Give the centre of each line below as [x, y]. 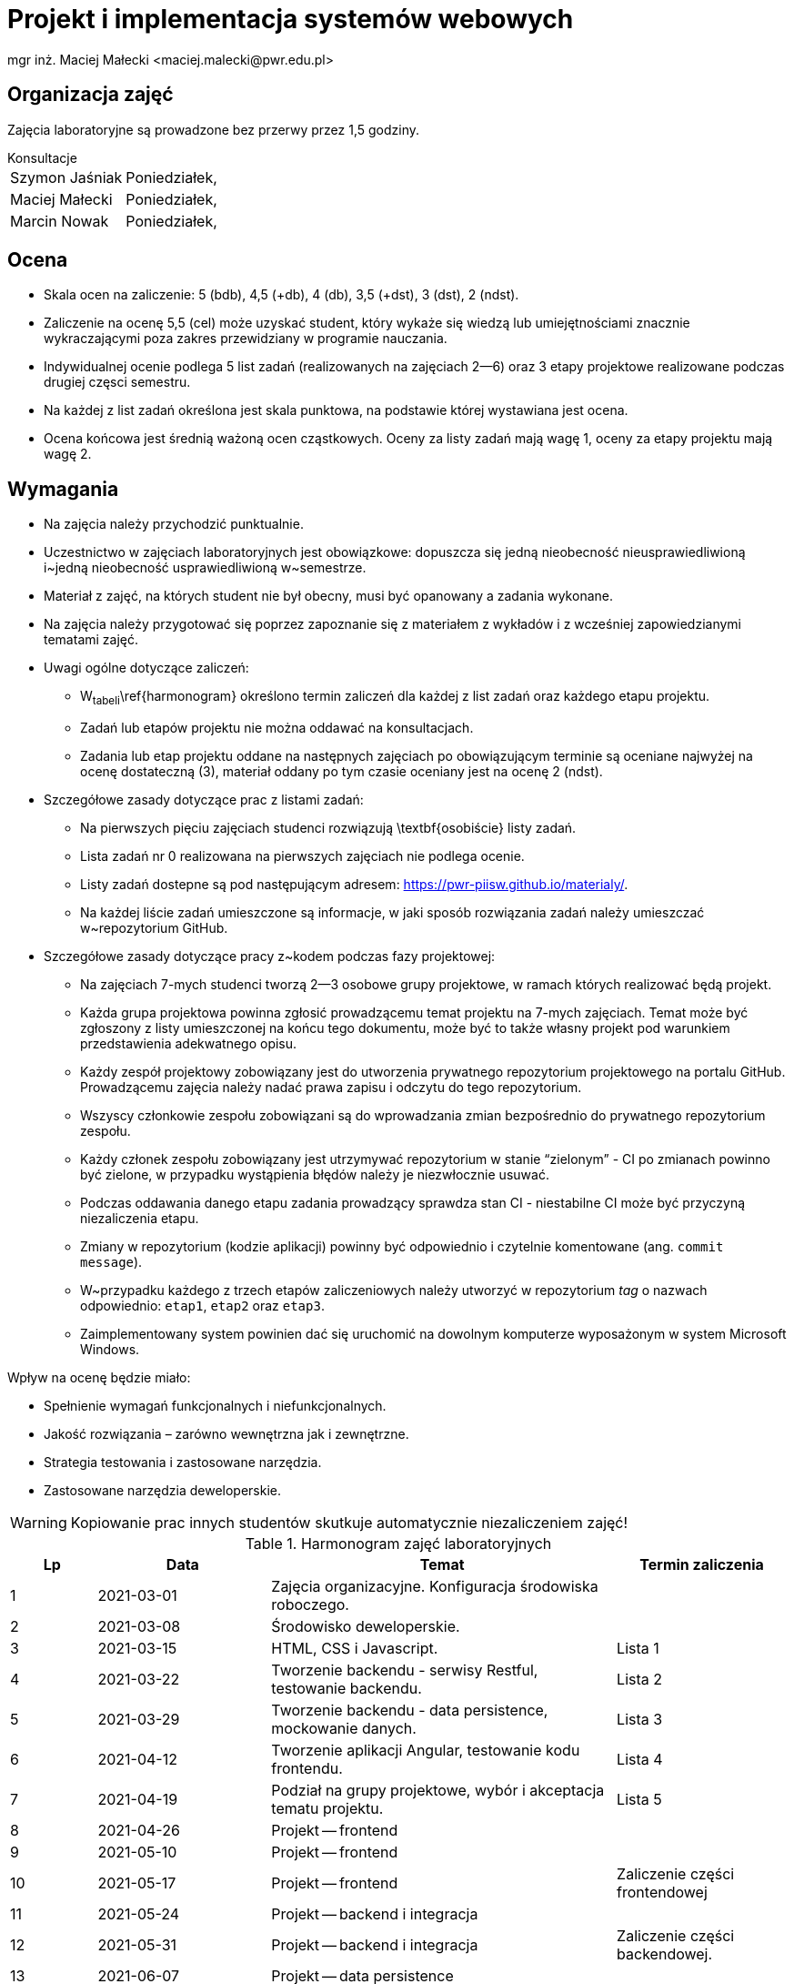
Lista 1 [638, 1649]
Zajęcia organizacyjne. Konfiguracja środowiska [435, 1587]
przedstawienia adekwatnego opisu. [189, 1044]
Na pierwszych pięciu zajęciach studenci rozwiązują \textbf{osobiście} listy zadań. [328, 828]
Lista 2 [640, 1680]
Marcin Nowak [60, 221]
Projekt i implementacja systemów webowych [291, 19]
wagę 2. [68, 454]
